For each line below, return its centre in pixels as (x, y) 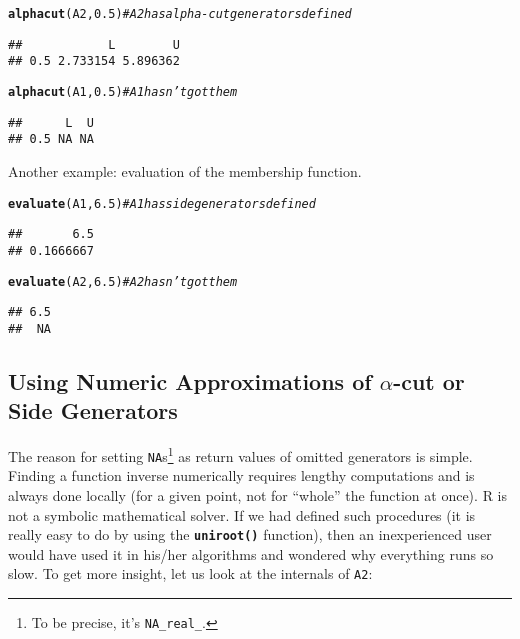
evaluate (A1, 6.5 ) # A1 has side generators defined (162, 203)
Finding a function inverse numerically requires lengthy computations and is (241, 475)
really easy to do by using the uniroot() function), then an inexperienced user (250, 534)
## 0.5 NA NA (51, 139)
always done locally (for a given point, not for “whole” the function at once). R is (258, 494)
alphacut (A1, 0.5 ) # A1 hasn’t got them (123, 91)
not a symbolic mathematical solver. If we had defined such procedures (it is (242, 514)
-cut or (429, 380)
